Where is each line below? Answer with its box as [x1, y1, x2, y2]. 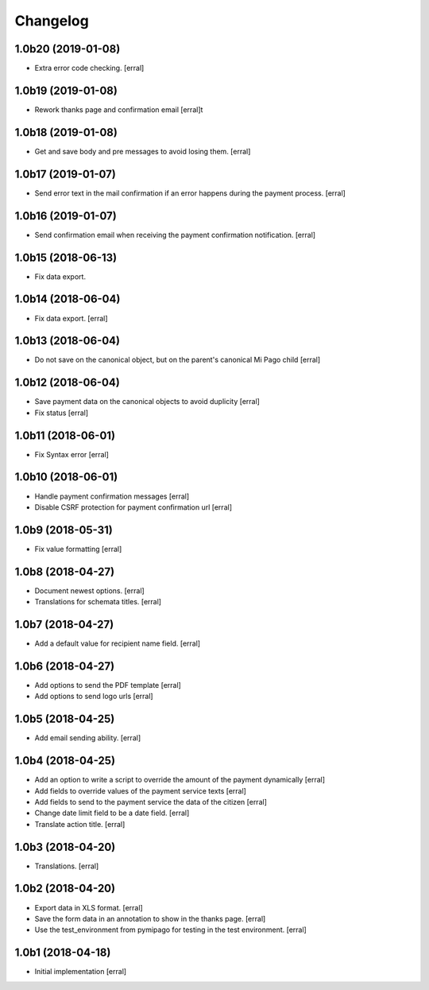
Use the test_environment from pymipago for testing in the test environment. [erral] [34, 925, 307, 934]
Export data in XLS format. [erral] [34, 903, 143, 912]
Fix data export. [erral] [34, 313, 108, 323]
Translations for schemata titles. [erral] [34, 597, 162, 607]
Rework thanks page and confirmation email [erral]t [34, 104, 203, 115]
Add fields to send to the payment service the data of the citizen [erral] [34, 797, 268, 806]
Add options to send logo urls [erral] [34, 692, 154, 701]
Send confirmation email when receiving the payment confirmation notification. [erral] [34, 230, 316, 239]
